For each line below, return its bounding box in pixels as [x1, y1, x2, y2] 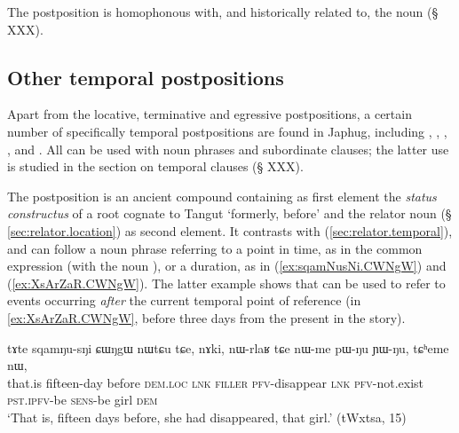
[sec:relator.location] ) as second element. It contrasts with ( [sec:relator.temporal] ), [7, 221, 453, 240]
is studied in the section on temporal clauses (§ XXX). [7, 157, 304, 176]
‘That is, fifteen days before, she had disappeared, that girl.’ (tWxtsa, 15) [7, 407, 407, 426]
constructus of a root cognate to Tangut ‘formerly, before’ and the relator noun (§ [7, 204, 452, 223]
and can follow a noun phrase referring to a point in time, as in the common [7, 239, 423, 257]
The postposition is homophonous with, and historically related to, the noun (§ [7, 3, 439, 20]
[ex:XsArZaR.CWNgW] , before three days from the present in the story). [7, 308, 406, 327]
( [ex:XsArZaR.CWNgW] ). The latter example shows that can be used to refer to [7, 273, 446, 292]
